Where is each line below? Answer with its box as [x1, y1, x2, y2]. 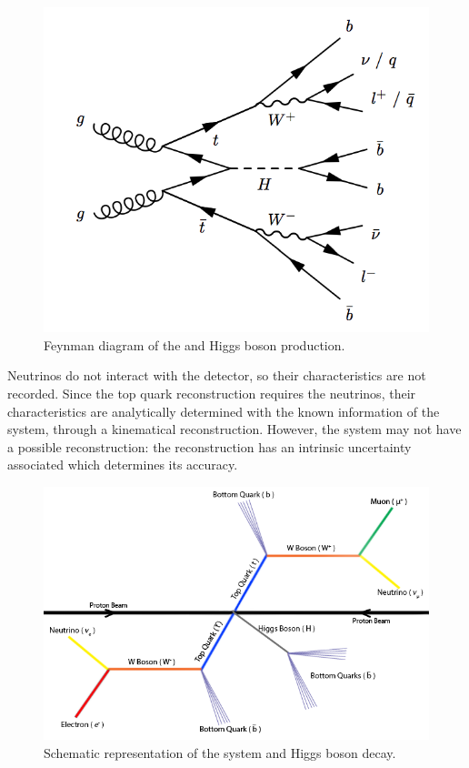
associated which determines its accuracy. [7, 455, 238, 474]
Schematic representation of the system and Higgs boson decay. [44, 743, 396, 763]
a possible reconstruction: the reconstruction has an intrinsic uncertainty [7, 437, 412, 456]
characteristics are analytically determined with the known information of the [7, 401, 440, 420]
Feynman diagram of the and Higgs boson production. [44, 335, 345, 354]
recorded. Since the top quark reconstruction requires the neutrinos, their [7, 384, 416, 403]
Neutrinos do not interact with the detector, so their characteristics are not [7, 366, 426, 385]
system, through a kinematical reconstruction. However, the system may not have [7, 419, 462, 439]
